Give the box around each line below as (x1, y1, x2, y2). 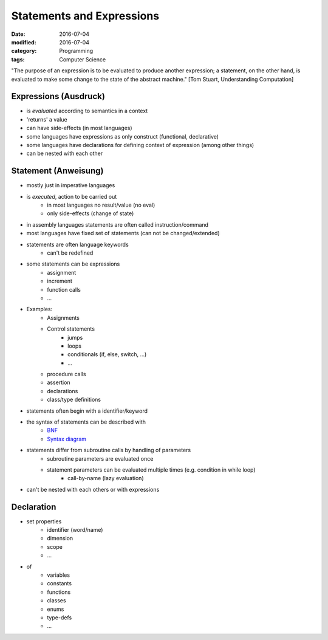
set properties (26, 517, 62, 525)
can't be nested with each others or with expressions (26, 486, 160, 493)
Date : (11, 30, 26, 38)
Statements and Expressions (11, 9, 160, 22)
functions (47, 588, 71, 596)
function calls (47, 286, 81, 293)
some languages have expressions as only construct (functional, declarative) (26, 132, 219, 140)
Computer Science (59, 55, 106, 63)
